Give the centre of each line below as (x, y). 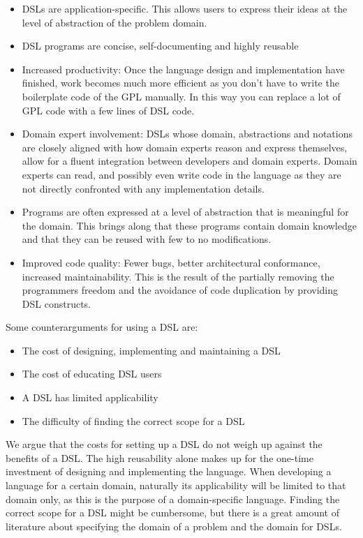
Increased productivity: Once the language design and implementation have (183, 69)
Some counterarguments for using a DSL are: (102, 327)
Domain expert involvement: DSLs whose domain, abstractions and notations (187, 134)
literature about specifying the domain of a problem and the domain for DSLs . (174, 526)
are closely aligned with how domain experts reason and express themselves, (185, 147)
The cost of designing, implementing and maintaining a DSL (151, 350)
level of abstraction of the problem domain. (114, 22)
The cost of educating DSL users (92, 374)
